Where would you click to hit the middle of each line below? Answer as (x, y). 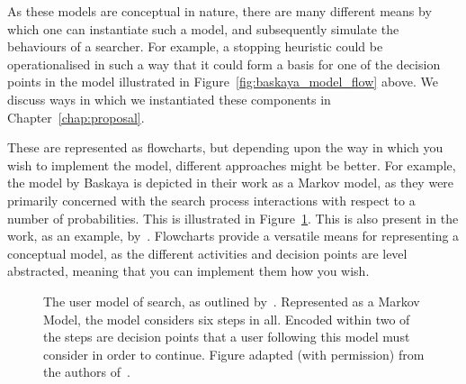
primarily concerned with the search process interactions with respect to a (211, 200)
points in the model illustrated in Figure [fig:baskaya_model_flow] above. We (223, 82)
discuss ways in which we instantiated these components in (169, 99)
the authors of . (87, 372)
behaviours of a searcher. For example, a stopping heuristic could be (195, 46)
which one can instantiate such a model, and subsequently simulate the (203, 28)
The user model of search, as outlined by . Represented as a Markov (232, 301)
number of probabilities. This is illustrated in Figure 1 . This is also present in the (233, 218)
